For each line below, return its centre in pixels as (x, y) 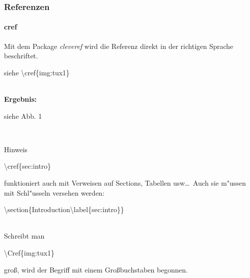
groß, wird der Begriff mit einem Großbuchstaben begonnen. (96, 269)
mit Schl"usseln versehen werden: (54, 192)
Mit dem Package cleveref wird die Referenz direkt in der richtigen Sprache (119, 46)
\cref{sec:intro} (28, 166)
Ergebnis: (20, 99)
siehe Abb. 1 (23, 116)
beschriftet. (21, 56)
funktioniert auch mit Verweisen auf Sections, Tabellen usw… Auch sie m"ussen (125, 182)
